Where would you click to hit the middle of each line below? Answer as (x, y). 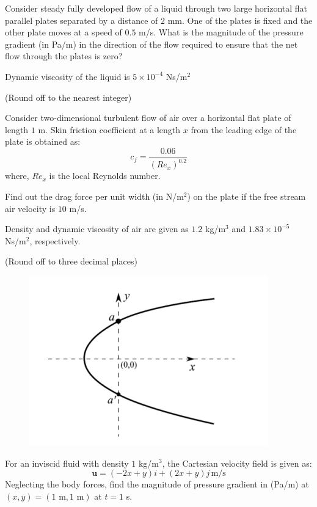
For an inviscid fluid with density (67, 463)
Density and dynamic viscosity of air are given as (97, 229)
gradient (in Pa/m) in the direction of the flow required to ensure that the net (151, 44)
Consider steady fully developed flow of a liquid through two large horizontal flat (156, 8)
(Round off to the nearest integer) (68, 97)
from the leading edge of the (244, 129)
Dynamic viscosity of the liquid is (67, 76)
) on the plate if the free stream (246, 196)
